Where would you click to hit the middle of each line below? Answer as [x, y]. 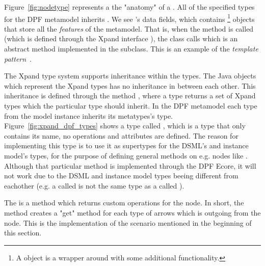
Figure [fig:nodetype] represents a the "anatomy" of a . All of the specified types [129, 7]
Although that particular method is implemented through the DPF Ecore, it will [130, 165]
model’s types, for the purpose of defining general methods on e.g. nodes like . [126, 155]
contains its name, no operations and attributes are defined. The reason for [121, 135]
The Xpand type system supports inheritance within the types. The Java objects [130, 76]
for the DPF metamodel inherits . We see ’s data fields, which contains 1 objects [129, 18]
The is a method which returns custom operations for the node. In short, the [124, 203]
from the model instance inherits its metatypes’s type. [89, 115]
